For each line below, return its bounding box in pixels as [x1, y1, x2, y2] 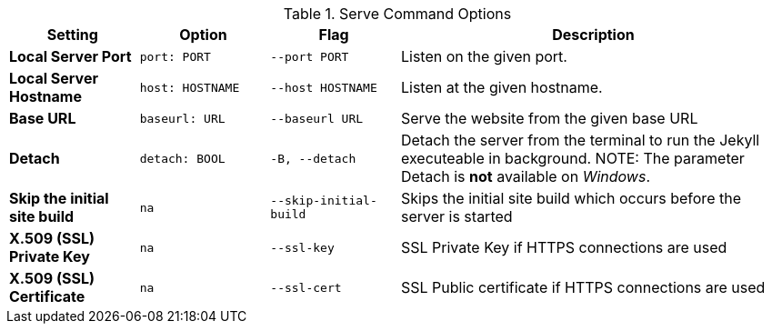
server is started [400, 207, 513, 226]
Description [552, 25, 635, 44]
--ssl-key [270, 240, 335, 255]
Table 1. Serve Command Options [283, 5, 512, 23]
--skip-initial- [270, 194, 377, 207]
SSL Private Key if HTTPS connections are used [400, 238, 727, 256]
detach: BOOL [139, 151, 226, 165]
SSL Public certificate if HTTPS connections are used [400, 278, 766, 296]
